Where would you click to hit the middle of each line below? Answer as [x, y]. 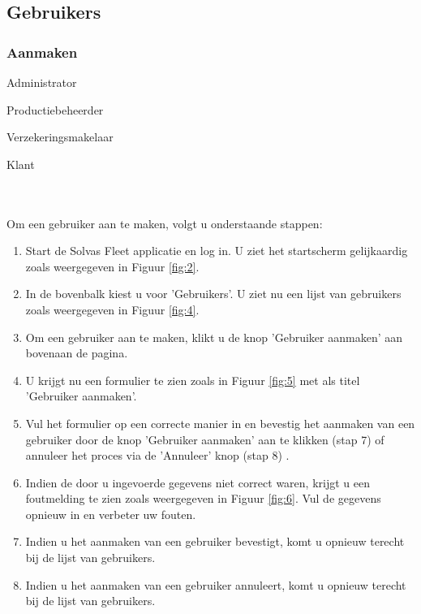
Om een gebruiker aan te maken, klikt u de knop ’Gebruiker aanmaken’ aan [214, 337]
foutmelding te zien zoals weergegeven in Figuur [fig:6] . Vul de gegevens [203, 498]
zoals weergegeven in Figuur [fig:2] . [112, 266]
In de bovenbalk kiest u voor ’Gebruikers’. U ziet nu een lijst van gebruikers [213, 294]
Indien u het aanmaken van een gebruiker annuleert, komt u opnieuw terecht [216, 584]
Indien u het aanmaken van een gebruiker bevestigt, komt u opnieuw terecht [215, 541]
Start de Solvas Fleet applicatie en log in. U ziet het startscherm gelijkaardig [217, 251]
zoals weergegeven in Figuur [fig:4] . [112, 309]
